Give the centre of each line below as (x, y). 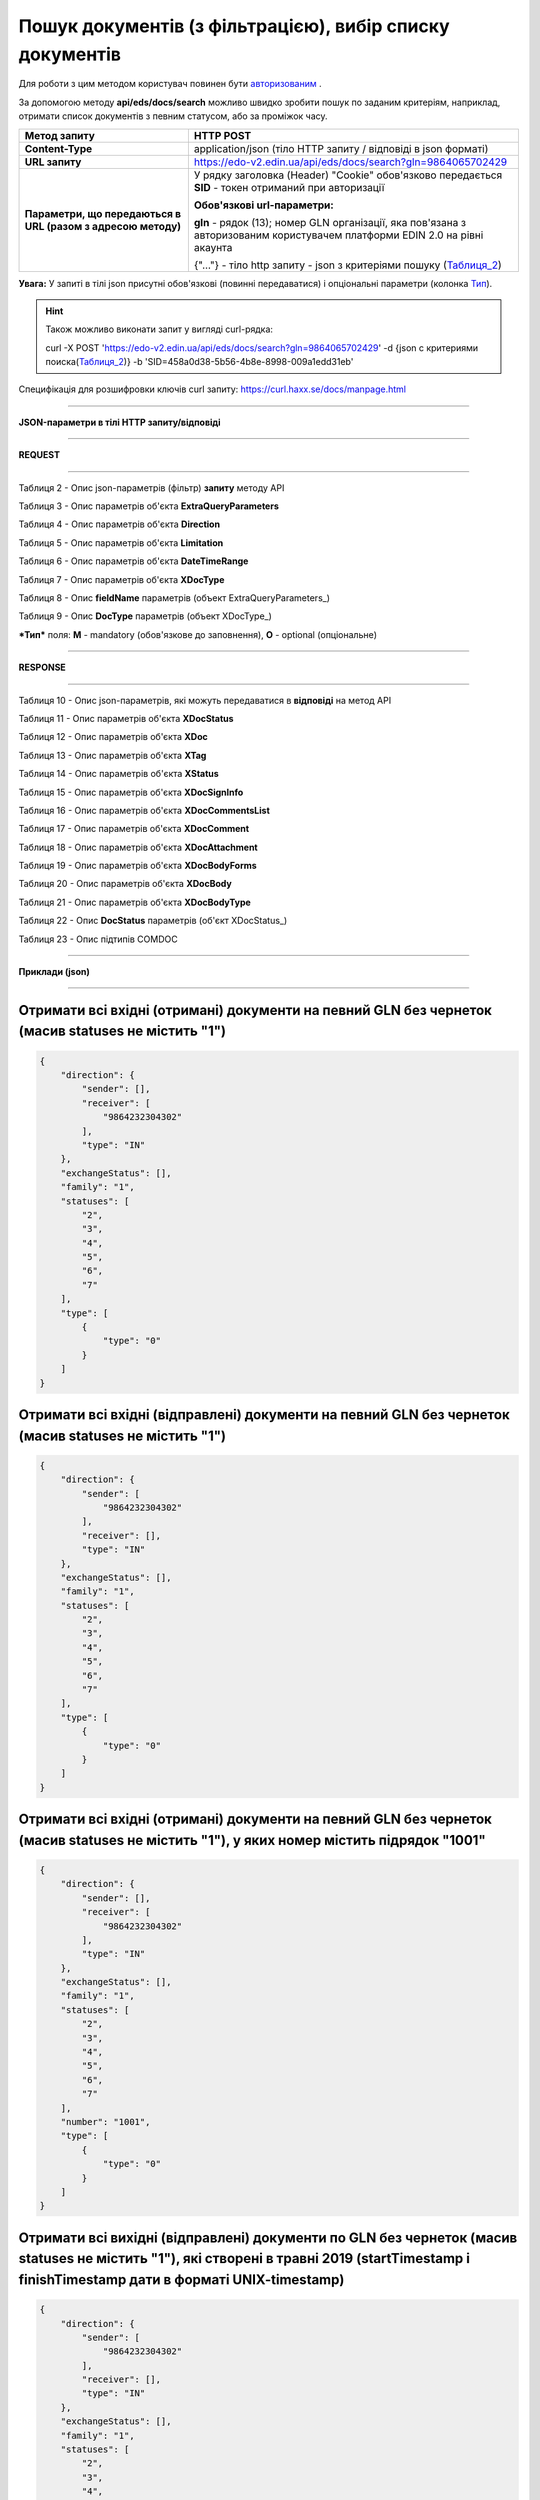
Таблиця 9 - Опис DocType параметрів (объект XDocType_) (145, 616)
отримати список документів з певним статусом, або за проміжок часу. (173, 116)
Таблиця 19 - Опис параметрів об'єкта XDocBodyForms (137, 866)
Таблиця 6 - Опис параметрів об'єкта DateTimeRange (133, 561)
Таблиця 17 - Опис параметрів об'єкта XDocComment (134, 829)
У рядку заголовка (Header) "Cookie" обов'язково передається (348, 175)
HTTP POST (222, 135)
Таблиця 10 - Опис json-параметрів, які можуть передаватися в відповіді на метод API (205, 700)
